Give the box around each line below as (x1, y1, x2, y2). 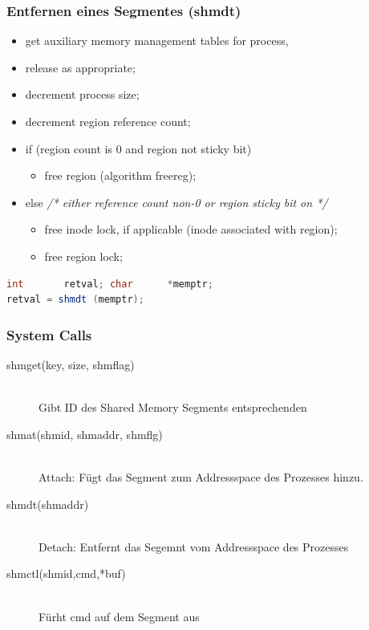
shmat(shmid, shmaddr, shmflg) (6, 425, 163, 442)
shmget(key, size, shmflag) (6, 356, 135, 372)
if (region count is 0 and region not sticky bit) (25, 140, 252, 156)
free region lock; (44, 247, 123, 264)
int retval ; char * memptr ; (6, 278, 213, 290)
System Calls (6, 324, 92, 344)
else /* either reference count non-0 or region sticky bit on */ (25, 193, 328, 210)
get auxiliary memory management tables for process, (25, 32, 289, 49)
